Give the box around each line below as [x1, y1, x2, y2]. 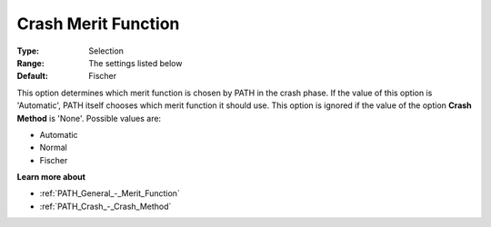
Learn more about [16, 172, 86, 183]
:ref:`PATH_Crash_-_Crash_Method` [39, 201, 172, 212]
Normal [39, 142, 67, 153]
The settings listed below [88, 57, 183, 68]
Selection [88, 45, 125, 56]
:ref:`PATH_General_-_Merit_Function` [39, 188, 181, 199]
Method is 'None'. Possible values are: [16, 113, 162, 123]
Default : [16, 71, 49, 82]
